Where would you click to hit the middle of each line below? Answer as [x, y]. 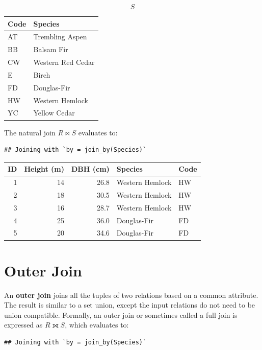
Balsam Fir [51, 49]
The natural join [30, 132]
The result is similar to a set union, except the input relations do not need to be [130, 305]
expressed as [23, 325]
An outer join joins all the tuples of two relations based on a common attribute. [131, 295]
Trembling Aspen [60, 37]
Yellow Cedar [54, 113]
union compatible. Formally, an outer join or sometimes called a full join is [121, 314]
